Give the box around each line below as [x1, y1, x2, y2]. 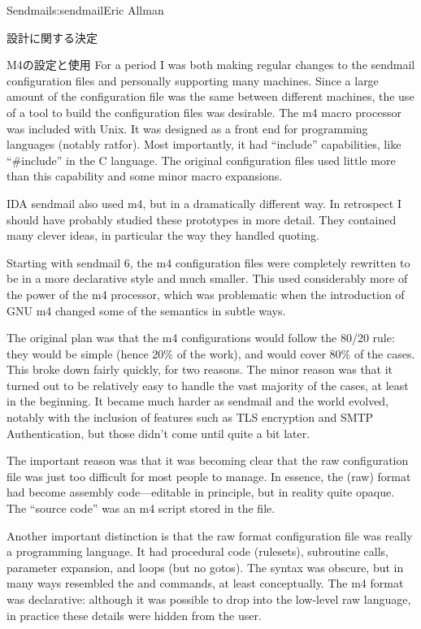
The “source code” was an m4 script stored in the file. [7, 500, 276, 517]
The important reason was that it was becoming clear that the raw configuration [7, 452, 409, 469]
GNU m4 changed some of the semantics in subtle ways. [7, 301, 286, 319]
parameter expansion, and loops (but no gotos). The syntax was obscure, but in [7, 558, 404, 575]
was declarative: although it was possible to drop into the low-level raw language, [7, 591, 411, 607]
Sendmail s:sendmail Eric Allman [7, 2, 164, 18]
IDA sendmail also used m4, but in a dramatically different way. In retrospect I [7, 194, 401, 211]
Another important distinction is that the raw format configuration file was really [7, 527, 413, 544]
